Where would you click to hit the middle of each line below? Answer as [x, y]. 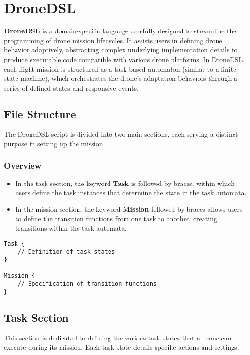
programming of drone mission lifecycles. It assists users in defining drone [113, 40]
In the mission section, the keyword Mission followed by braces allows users [129, 209]
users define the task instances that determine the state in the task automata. [131, 193]
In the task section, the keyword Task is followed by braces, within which [125, 183]
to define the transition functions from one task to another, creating [116, 218]
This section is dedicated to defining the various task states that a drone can [118, 337]
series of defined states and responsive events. [71, 87]
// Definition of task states [66, 252]
